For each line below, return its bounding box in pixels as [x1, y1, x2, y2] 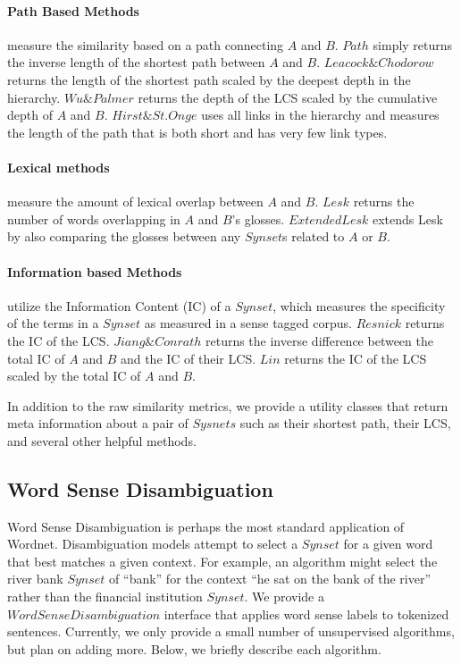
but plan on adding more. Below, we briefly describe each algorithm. [7, 639, 381, 658]
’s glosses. [231, 209, 285, 228]
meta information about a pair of [7, 414, 189, 433]
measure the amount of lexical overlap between [7, 192, 264, 211]
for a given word [343, 534, 433, 553]
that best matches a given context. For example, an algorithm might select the [7, 551, 438, 570]
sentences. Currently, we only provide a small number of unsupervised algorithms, [7, 622, 455, 641]
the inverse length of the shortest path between [7, 53, 265, 71]
